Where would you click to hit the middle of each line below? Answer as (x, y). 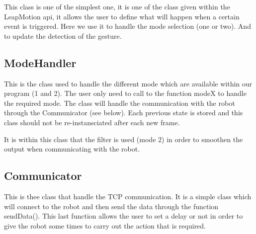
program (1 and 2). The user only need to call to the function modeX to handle (125, 93)
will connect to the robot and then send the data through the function (111, 206)
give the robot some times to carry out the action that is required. (105, 225)
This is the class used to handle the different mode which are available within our (128, 83)
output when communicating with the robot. (72, 149)
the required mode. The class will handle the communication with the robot (120, 103)
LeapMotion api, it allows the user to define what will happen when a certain (122, 16)
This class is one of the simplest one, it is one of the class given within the (117, 6)
